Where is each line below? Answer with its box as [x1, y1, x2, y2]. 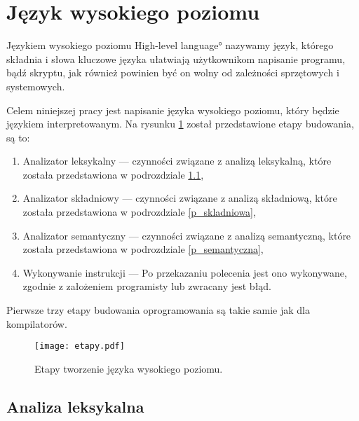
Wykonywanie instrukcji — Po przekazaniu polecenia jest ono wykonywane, [22, 265, 347, 279]
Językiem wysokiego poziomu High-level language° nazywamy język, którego [6, 38, 334, 53]
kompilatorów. [6, 316, 67, 331]
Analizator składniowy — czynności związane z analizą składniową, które [22, 191, 337, 205]
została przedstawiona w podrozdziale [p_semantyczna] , [22, 242, 264, 256]
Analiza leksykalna [6, 395, 144, 417]
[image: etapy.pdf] [34, 341, 125, 352]
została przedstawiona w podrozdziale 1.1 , [22, 167, 204, 181]
